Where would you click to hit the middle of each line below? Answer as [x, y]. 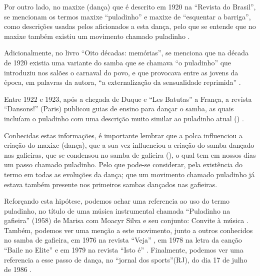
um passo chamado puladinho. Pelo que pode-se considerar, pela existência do [123, 164]
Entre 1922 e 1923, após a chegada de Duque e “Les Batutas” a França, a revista [128, 99]
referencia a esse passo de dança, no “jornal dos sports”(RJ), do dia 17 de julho [126, 259]
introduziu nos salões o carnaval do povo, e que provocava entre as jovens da [121, 72]
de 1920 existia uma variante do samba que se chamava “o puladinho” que [118, 62]
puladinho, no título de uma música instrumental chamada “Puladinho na [117, 210]
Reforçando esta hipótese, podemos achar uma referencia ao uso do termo [117, 201]
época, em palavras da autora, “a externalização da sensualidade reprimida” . [122, 82]
